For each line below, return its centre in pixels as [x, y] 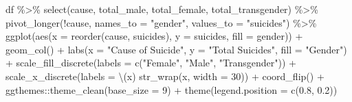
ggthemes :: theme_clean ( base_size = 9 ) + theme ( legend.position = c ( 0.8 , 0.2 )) [172, 89]
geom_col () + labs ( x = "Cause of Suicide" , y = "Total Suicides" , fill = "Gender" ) [176, 49]
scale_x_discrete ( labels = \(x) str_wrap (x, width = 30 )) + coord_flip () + [165, 76]
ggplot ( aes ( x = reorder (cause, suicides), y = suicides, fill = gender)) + [154, 36]
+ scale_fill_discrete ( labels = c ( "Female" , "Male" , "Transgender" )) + [151, 63]
